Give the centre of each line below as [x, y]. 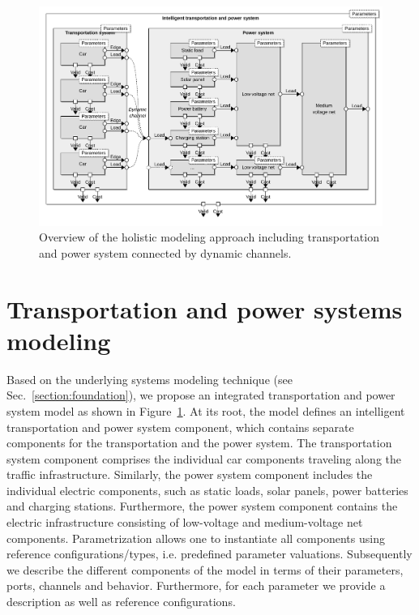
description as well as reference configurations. [121, 602]
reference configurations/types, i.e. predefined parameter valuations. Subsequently [209, 554]
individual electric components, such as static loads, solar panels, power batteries [207, 490]
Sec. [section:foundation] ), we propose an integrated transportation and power [201, 395]
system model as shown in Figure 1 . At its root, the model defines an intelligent [206, 410]
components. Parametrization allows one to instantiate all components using [196, 538]
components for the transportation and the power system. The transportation [199, 443]
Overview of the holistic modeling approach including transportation [209, 237]
